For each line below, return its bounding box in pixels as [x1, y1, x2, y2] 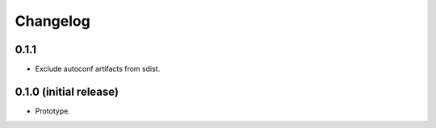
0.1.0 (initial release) [15, 85, 119, 98]
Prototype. [35, 105, 70, 116]
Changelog [15, 12, 90, 30]
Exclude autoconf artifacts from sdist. [35, 64, 161, 74]
